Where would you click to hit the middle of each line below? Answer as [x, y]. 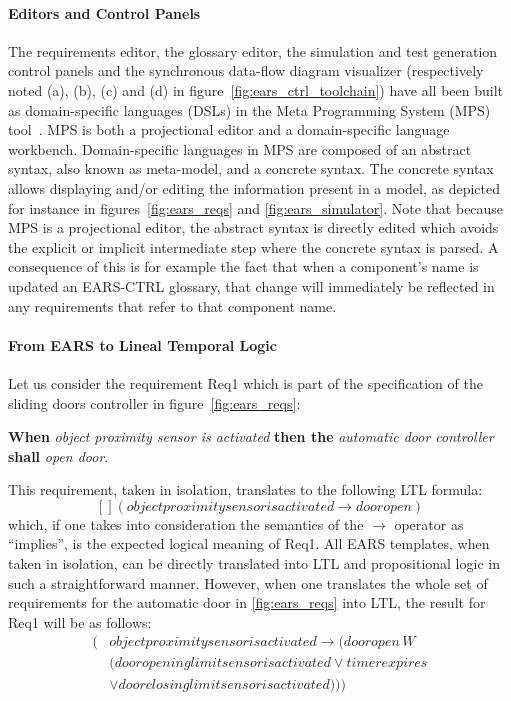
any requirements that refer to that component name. [172, 305]
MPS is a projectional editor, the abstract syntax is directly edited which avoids [253, 227]
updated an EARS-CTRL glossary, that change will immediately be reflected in [251, 285]
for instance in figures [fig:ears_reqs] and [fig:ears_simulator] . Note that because [256, 207]
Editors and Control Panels [104, 12]
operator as [429, 523]
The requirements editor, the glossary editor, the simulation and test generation [253, 50]
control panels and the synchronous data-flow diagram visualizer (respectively [246, 70]
